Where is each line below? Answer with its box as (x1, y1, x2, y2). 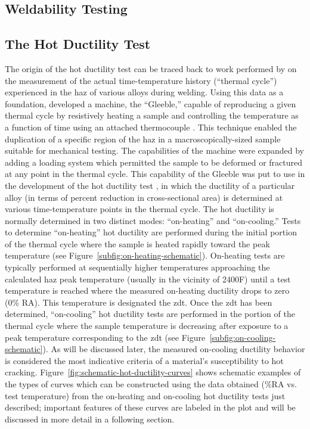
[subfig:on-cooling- (209, 331, 276, 343)
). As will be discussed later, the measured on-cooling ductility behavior (42, 343, 305, 355)
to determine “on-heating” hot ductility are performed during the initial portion (5, 226, 297, 238)
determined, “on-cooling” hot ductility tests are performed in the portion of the (5, 307, 295, 320)
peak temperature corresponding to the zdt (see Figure (5, 331, 206, 343)
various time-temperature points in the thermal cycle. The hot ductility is (5, 203, 274, 215)
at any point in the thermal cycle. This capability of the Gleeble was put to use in (5, 167, 305, 180)
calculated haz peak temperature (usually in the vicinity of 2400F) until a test (5, 272, 291, 285)
